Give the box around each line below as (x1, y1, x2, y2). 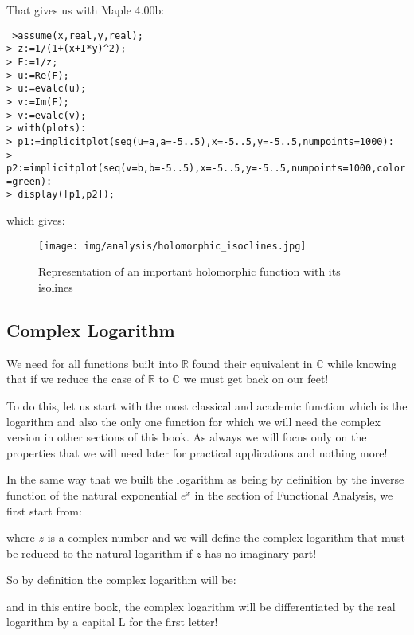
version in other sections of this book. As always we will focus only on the (6, 429, 367, 445)
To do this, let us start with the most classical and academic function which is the (6, 397, 408, 414)
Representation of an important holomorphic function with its (38, 263, 341, 280)
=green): (6, 175, 53, 187)
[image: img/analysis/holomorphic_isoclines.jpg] (38, 240, 307, 252)
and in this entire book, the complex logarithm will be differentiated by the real (6, 598, 396, 614)
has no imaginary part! (205, 544, 317, 561)
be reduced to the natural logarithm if (6, 544, 193, 561)
